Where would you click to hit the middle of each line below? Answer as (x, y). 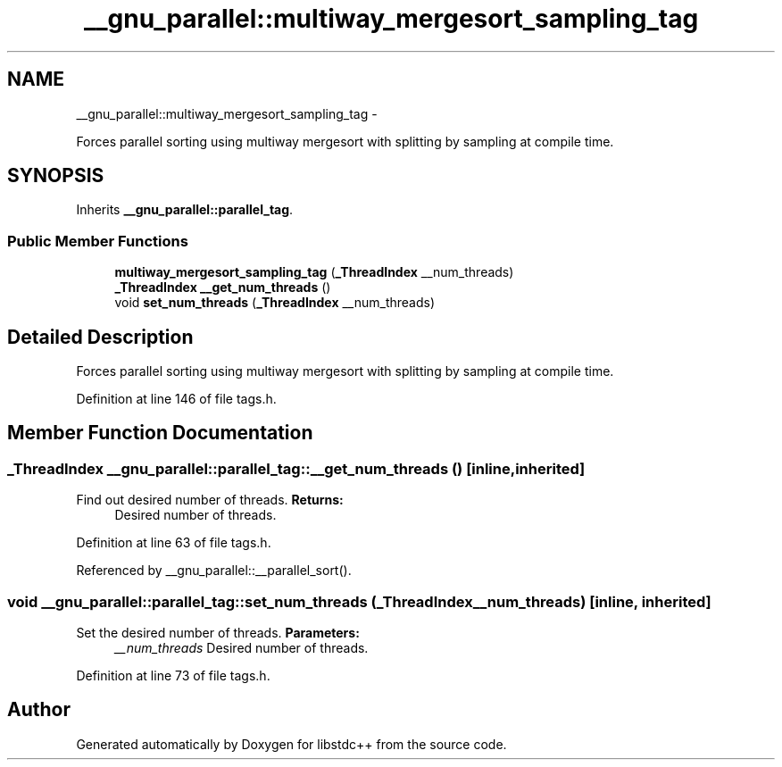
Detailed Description (100, 337)
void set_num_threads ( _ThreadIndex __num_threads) (275, 303)
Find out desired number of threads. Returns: (210, 500)
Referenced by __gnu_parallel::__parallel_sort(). (214, 571)
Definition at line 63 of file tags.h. (174, 543)
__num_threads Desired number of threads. (241, 648)
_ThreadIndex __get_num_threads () (223, 288)
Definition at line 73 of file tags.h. (173, 675)
